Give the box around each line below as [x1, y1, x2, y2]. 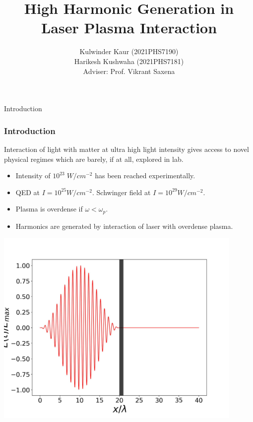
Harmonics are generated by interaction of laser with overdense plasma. [15, 220, 233, 231]
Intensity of [15, 170, 51, 181]
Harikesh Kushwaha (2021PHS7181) [74, 56, 184, 66]
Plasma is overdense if [15, 204, 83, 214]
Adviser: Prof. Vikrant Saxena [83, 66, 175, 76]
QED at [15, 187, 40, 197]
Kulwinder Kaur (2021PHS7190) [79, 46, 179, 57]
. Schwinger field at [92, 187, 151, 197]
